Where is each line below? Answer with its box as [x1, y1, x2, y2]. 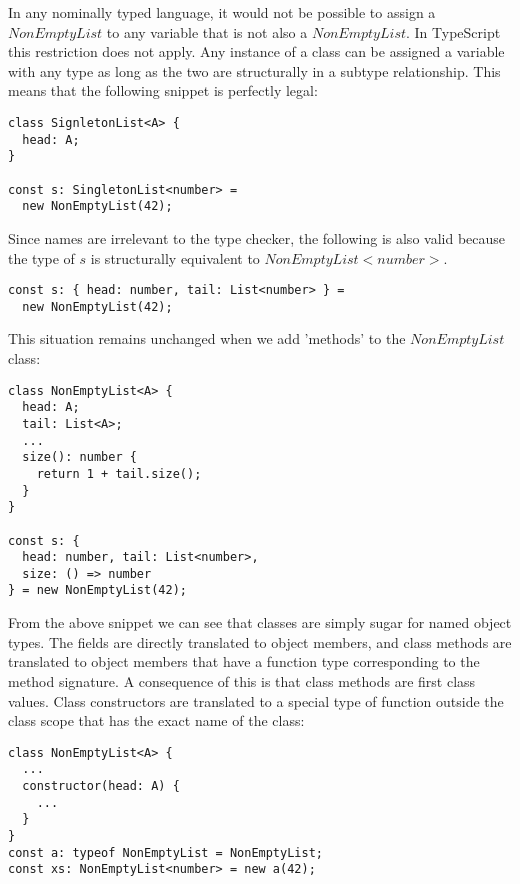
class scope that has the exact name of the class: [8, 710, 305, 731]
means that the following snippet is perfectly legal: [8, 80, 318, 101]
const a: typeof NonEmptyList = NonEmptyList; [8, 845, 323, 860]
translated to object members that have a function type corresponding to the [8, 651, 480, 672]
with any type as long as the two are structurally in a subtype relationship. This [8, 60, 501, 81]
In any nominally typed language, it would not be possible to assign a [8, 2, 436, 22]
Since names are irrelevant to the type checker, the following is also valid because [8, 227, 506, 248]
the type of [8, 247, 75, 268]
